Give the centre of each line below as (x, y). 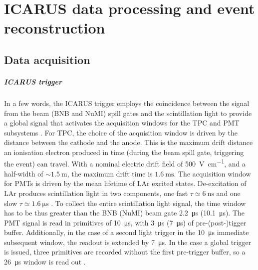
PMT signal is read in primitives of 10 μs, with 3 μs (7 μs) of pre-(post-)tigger (125, 222)
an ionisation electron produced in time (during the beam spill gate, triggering (124, 152)
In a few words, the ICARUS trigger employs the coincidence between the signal (127, 103)
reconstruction (55, 28)
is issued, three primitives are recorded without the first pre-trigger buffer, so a (125, 252)
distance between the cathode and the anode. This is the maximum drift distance (129, 142)
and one (228, 193)
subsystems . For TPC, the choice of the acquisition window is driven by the (121, 132)
